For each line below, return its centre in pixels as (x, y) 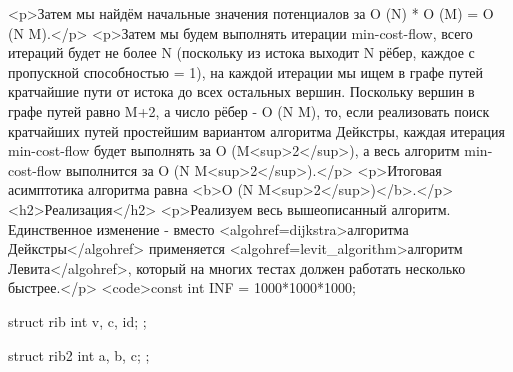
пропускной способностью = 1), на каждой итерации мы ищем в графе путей (245, 71)
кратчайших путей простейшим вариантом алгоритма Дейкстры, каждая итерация (256, 130)
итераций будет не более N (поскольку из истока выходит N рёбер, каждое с (241, 52)
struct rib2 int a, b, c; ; (79, 354)
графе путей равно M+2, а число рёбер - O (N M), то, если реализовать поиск (249, 110)
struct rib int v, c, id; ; (77, 320)
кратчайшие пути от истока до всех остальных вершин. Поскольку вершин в (241, 91)
